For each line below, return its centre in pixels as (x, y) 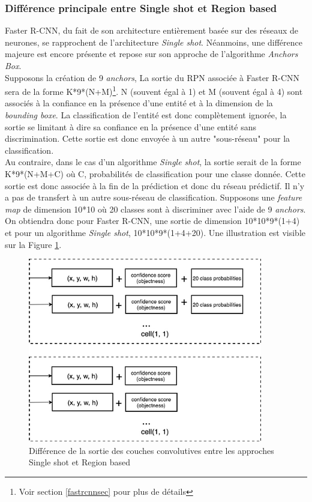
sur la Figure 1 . (33, 244)
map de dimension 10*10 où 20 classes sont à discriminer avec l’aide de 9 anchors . (155, 209)
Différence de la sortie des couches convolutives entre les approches (151, 450)
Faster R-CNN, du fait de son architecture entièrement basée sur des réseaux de (152, 30)
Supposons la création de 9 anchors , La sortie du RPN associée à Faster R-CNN (152, 77)
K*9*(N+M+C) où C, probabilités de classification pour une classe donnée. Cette (155, 174)
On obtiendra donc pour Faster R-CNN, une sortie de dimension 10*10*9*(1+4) (152, 221)
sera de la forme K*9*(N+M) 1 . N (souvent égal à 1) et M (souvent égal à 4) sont (154, 90)
